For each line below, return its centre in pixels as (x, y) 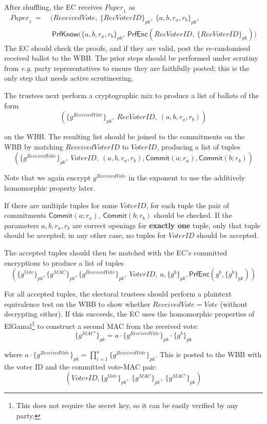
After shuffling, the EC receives (53, 7)
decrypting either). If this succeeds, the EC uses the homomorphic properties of (129, 314)
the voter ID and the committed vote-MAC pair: (81, 366)
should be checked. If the (193, 215)
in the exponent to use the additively (187, 178)
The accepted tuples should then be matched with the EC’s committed (116, 252)
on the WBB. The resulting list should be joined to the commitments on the (125, 136)
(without (234, 303)
